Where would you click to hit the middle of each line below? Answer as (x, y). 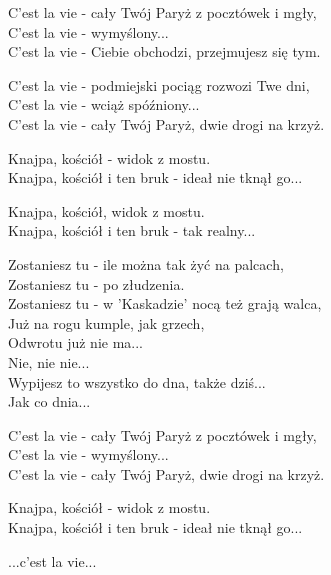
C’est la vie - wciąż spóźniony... (104, 104)
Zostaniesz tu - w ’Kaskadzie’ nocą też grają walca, (165, 303)
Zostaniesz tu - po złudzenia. (96, 283)
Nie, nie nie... (49, 361)
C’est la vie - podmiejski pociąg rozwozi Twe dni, (159, 84)
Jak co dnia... (49, 401)
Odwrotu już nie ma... (76, 342)
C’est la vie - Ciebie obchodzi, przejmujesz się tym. (164, 51)
